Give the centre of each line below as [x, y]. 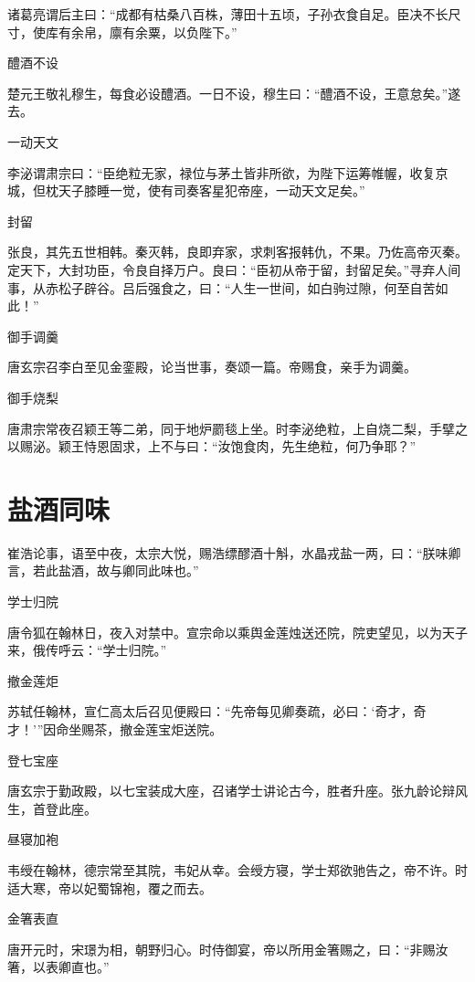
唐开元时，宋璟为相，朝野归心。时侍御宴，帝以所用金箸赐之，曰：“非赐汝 [228, 949]
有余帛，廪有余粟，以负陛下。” [148, 32]
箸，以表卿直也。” [58, 967]
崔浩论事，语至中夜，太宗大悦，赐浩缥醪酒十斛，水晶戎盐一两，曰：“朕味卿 [234, 552]
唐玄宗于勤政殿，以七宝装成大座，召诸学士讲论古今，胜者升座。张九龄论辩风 [237, 791]
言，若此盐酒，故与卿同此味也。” [103, 570]
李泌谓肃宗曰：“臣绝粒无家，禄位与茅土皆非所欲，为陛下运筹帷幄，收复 [222, 172]
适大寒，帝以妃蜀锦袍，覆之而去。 [110, 887]
